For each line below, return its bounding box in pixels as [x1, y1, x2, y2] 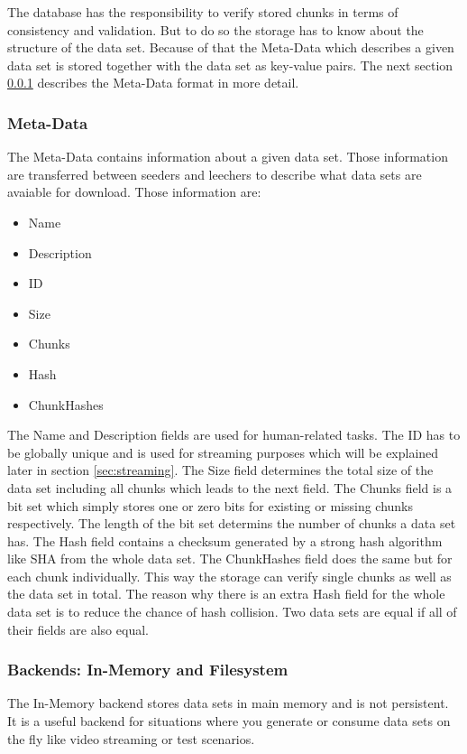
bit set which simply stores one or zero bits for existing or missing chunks [7, 496, 414, 515]
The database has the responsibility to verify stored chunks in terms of [7, 3, 398, 21]
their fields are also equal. [7, 619, 149, 638]
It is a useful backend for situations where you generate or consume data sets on [7, 712, 451, 731]
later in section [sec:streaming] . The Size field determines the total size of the [7, 461, 434, 479]
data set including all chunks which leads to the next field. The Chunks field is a [7, 478, 453, 497]
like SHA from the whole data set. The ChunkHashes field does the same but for [7, 549, 453, 568]
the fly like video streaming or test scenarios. [7, 729, 255, 748]
